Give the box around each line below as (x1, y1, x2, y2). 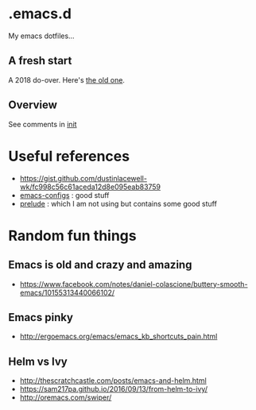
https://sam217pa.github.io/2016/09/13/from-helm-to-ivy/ (19, 385, 208, 394)
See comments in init (8, 119, 77, 129)
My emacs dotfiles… (8, 31, 75, 41)
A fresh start (8, 54, 72, 68)
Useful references (8, 147, 130, 165)
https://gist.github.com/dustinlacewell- (19, 173, 147, 183)
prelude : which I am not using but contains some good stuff (19, 199, 217, 208)
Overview (8, 99, 58, 112)
